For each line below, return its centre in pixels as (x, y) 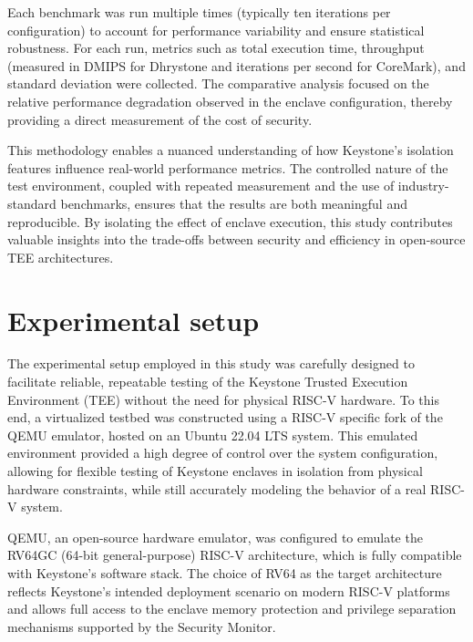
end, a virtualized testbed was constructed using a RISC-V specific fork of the (225, 417)
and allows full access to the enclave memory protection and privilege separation (232, 609)
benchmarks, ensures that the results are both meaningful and (234, 203)
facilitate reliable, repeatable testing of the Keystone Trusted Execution (208, 382)
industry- (423, 186)
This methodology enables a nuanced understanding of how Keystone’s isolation (231, 150)
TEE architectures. (61, 257)
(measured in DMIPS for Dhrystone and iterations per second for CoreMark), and (236, 65)
